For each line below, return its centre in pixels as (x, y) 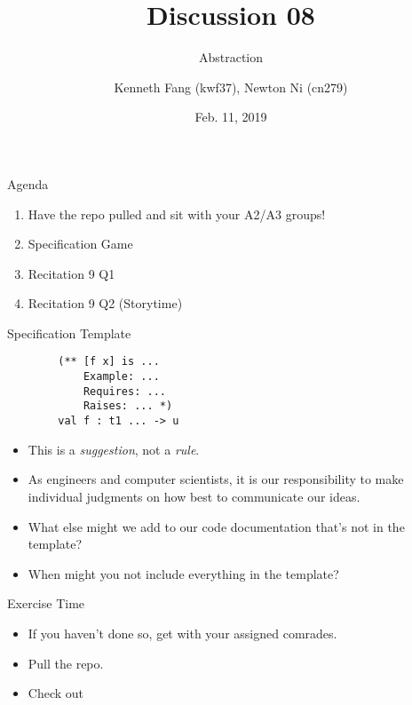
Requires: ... (124, 391)
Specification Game (80, 244)
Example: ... (121, 377)
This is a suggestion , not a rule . (114, 449)
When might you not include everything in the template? (183, 573)
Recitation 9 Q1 (71, 273)
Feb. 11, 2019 (231, 117)
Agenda (28, 183)
